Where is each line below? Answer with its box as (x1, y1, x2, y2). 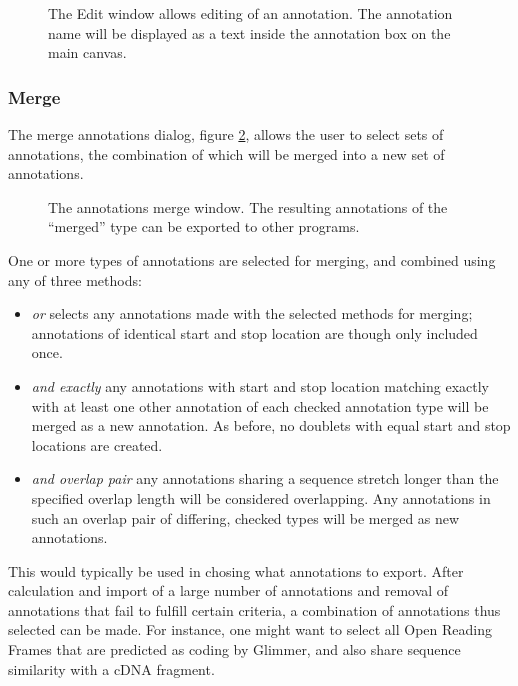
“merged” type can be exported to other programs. (48, 216, 360, 237)
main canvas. (48, 42, 127, 63)
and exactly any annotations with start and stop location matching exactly (31, 375, 489, 396)
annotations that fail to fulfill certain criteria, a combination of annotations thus (8, 599, 501, 620)
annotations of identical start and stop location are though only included (31, 322, 478, 343)
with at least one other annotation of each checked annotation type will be (31, 395, 489, 416)
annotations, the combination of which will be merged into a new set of (8, 143, 445, 164)
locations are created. (31, 434, 163, 455)
